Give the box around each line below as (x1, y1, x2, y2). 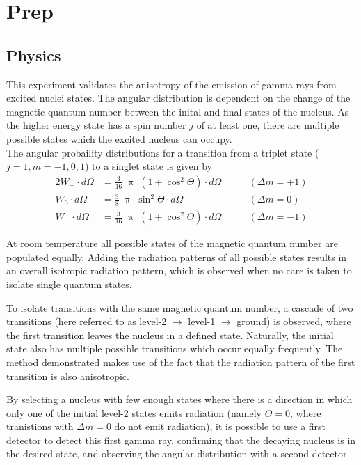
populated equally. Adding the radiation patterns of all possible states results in (6, 249, 347, 264)
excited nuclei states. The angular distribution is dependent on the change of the (6, 90, 351, 105)
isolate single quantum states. (6, 276, 132, 291)
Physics (6, 44, 61, 65)
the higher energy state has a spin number (6, 118, 186, 132)
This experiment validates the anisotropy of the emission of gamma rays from (6, 77, 337, 91)
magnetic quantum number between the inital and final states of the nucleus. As (6, 104, 349, 118)
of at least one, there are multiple (196, 118, 339, 132)
